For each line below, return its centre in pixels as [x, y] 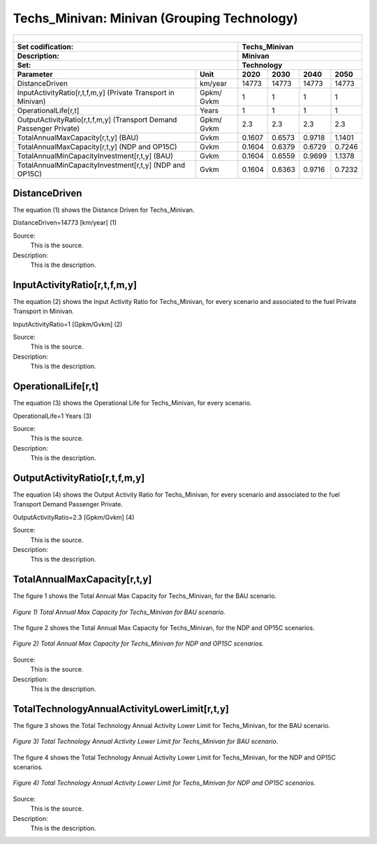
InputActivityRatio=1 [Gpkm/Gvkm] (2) [68, 324]
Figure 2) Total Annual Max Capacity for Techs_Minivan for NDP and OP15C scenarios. [139, 643]
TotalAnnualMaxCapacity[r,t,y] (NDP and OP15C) [97, 147]
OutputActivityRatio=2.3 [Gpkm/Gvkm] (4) [74, 517]
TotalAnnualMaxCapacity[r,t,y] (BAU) [78, 138]
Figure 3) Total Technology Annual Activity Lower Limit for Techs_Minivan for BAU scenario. [146, 741]
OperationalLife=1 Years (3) [52, 416]
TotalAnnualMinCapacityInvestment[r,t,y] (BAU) [95, 156]
